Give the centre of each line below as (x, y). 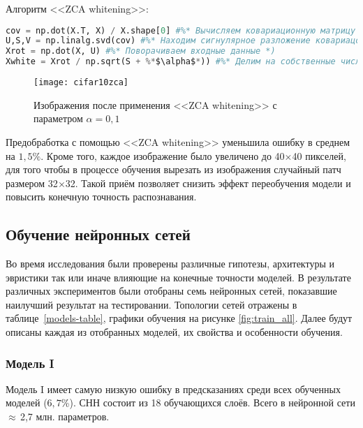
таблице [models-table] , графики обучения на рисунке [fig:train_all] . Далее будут (179, 318)
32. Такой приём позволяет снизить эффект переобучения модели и (208, 183)
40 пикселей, (319, 155)
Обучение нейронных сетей (98, 234)
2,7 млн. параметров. (65, 416)
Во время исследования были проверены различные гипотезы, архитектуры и (170, 264)
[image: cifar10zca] (81, 83)
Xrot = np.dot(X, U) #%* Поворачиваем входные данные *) (141, 51)
